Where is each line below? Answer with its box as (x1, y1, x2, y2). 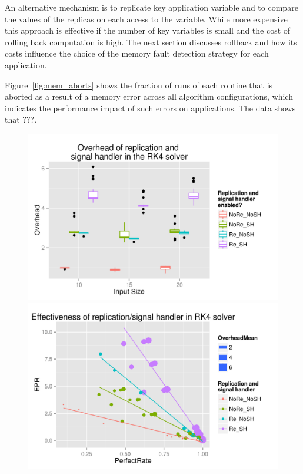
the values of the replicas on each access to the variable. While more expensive (5, 12, 288, 25)
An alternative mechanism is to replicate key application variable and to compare (5, 1, 298, 13)
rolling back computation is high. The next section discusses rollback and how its (5, 35, 297, 48)
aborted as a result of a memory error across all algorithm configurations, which (5, 90, 293, 103)
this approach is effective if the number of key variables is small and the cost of (5, 24, 291, 37)
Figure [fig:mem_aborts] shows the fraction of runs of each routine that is (5, 78, 273, 91)
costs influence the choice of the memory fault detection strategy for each (5, 47, 269, 60)
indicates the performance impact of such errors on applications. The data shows (5, 101, 296, 114)
